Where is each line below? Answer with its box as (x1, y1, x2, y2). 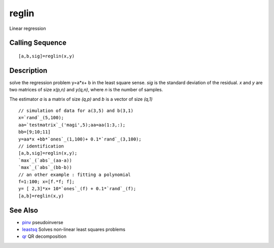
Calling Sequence (9, 39, 67, 47)
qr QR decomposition (22, 233, 67, 239)
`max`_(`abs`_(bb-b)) (18, 165, 72, 170)
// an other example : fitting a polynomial (18, 171, 131, 178)
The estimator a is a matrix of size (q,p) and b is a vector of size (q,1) (9, 96, 153, 102)
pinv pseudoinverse (22, 219, 63, 225)
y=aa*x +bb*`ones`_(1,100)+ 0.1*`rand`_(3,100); (18, 136, 142, 142)
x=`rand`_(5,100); (18, 115, 64, 121)
